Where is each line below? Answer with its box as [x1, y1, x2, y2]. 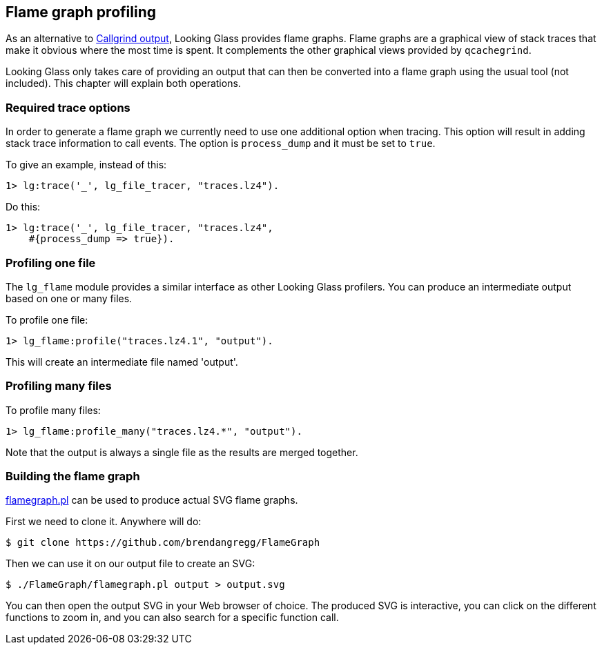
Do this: [6, 201, 41, 213]
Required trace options [6, 100, 130, 115]
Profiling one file [6, 255, 96, 270]
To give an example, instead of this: [6, 159, 167, 171]
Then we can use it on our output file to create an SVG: [6, 558, 255, 570]
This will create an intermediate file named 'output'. [6, 355, 238, 368]
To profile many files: [6, 404, 101, 416]
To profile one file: [6, 313, 88, 326]
